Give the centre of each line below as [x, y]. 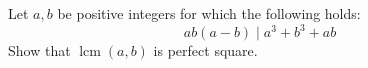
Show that [39, 50]
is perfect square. [205, 50]
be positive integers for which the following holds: [209, 13]
